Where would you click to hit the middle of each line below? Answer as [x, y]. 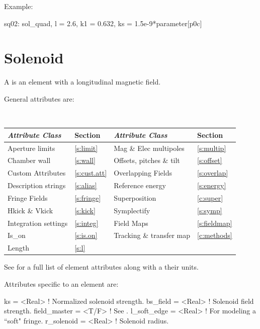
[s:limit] [86, 148]
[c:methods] [215, 235]
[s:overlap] [213, 173]
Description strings [37, 185]
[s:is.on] [86, 235]
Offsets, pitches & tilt [147, 160]
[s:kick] [85, 210]
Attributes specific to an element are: [61, 283]
